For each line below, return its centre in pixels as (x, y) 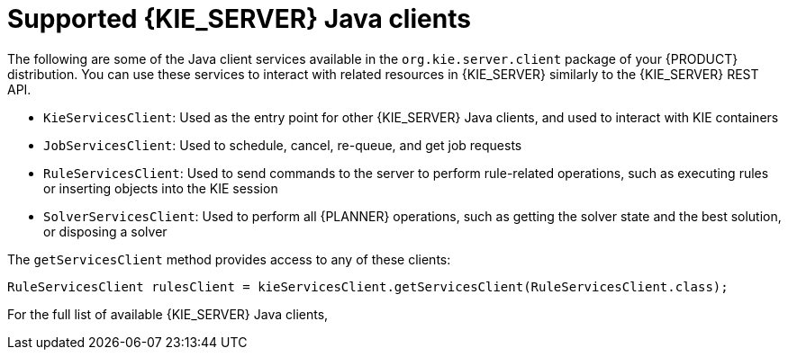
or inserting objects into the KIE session (161, 188)
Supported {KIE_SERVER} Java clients (239, 19)
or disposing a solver (105, 231)
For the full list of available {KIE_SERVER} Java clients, (168, 314)
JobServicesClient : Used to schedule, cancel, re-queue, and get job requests (283, 145)
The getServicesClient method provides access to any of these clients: (229, 259)
